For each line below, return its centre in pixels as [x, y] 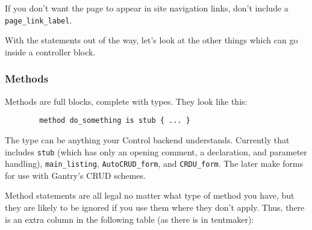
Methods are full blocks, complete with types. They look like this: [126, 101]
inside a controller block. [50, 51]
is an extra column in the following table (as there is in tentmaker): [129, 219]
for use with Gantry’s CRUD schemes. [75, 175]
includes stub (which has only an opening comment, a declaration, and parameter [156, 151]
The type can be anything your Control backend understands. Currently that [147, 139]
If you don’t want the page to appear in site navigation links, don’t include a [147, 8]
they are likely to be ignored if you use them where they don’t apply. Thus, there [155, 207]
